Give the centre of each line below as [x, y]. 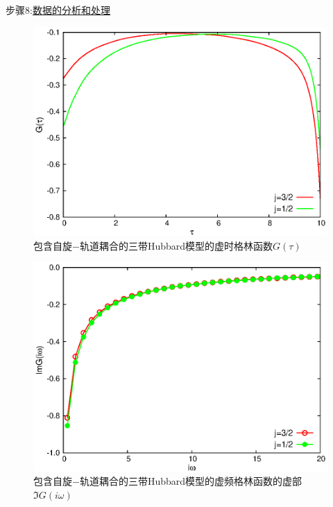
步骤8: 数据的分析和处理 [58, 10]
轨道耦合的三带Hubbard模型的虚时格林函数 [176, 245]
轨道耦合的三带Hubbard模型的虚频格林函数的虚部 [191, 481]
